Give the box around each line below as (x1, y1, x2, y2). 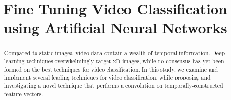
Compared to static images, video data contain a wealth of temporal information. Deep (4, 49, 225, 57)
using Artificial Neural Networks (3, 18, 227, 38)
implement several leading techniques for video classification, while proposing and (4, 73, 211, 81)
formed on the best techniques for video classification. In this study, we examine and (4, 65, 218, 73)
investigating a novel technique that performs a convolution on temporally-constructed (4, 81, 223, 89)
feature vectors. (4, 89, 43, 98)
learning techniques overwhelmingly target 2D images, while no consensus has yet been (4, 57, 224, 65)
